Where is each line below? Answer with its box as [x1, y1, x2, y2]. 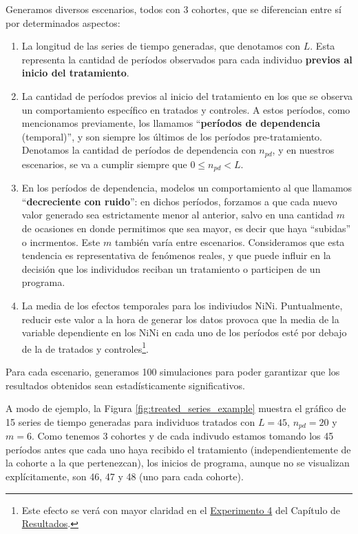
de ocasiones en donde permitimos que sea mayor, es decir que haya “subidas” [21, 221, 351, 236]
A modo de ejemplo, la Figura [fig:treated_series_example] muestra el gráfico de [6, 401, 346, 415]
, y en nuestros [272, 143, 335, 157]
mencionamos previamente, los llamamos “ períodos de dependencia [21, 116, 320, 130]
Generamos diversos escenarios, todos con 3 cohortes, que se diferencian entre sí [6, 2, 341, 16]
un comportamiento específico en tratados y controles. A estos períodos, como [21, 102, 350, 116]
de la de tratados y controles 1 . [21, 339, 149, 356]
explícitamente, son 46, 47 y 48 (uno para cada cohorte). [6, 469, 244, 484]
